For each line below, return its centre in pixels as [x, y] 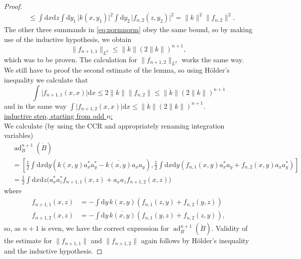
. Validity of [229, 228]
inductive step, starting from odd [54, 116]
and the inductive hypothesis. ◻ [53, 250]
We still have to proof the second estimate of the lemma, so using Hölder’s [117, 70]
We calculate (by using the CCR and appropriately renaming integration [114, 125]
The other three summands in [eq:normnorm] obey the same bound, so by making [128, 29]
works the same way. [213, 59]
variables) [19, 135]
